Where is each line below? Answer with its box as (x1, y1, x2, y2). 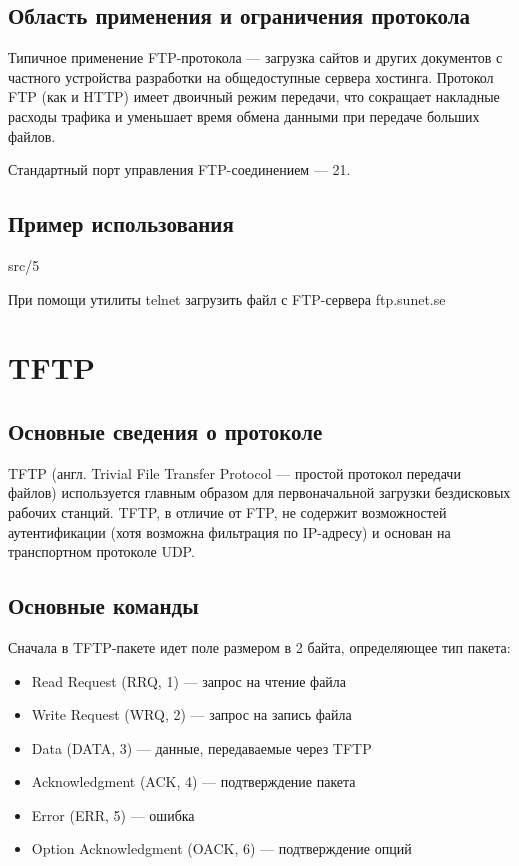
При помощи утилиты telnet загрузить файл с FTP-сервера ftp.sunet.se (8, 288, 446, 309)
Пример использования (8, 208, 234, 239)
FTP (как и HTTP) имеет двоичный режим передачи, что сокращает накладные (8, 86, 500, 107)
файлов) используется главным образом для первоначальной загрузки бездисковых (8, 482, 511, 503)
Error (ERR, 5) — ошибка (31, 804, 195, 825)
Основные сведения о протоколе (8, 415, 323, 446)
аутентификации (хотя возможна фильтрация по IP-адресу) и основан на (8, 521, 451, 542)
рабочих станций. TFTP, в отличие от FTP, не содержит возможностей (8, 501, 447, 522)
